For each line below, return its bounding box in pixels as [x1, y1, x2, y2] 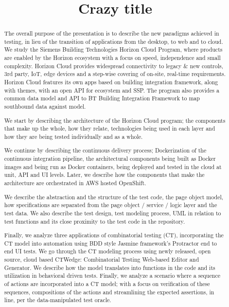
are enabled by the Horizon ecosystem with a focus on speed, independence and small [4, 54, 221, 62]
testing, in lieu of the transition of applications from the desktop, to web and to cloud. [4, 37, 223, 45]
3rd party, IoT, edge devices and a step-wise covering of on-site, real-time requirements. [4, 70, 226, 78]
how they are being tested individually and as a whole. [4, 132, 143, 140]
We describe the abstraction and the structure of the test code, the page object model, [4, 192, 224, 201]
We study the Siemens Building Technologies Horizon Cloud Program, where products [4, 45, 223, 54]
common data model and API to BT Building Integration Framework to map [4, 94, 200, 102]
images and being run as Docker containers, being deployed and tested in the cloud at [4, 162, 222, 171]
